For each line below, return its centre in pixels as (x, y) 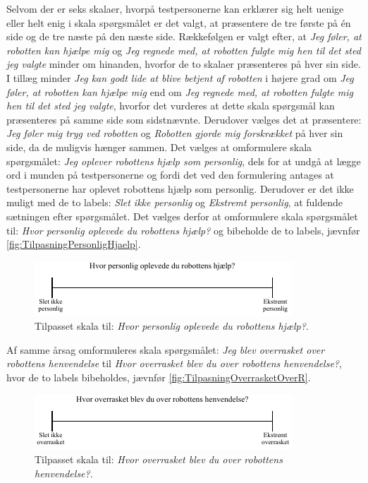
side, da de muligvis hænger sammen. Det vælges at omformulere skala (159, 147)
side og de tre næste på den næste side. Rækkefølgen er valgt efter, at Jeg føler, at (184, 36)
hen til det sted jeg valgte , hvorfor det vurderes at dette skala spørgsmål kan (171, 106)
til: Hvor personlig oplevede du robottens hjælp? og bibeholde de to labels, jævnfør (183, 230)
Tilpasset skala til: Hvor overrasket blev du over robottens (159, 459)
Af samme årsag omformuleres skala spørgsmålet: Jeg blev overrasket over (166, 349)
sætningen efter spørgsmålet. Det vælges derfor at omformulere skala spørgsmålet (182, 216)
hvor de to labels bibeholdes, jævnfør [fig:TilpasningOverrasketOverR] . (159, 377)
